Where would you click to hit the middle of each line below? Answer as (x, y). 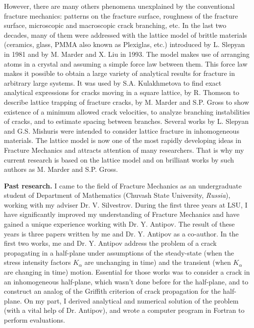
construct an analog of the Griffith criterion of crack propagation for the (112, 291)
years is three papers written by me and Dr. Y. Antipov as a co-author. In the (121, 233)
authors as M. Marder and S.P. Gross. (61, 169)
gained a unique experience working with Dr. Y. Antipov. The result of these (119, 224)
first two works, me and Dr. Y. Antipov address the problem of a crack (110, 243)
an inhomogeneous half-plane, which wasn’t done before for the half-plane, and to (126, 281)
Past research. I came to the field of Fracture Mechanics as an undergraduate (123, 185)
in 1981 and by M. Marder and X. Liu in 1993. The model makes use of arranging (127, 54)
